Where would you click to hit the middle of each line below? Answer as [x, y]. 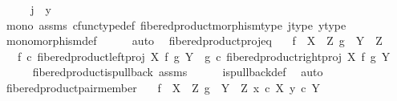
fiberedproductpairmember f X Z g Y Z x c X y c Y [163, 87]
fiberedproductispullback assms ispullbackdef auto [178, 72]
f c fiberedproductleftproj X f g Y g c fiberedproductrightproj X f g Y [204, 56]
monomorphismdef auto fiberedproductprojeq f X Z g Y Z [194, 40]
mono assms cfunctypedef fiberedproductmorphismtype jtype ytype [176, 24]
